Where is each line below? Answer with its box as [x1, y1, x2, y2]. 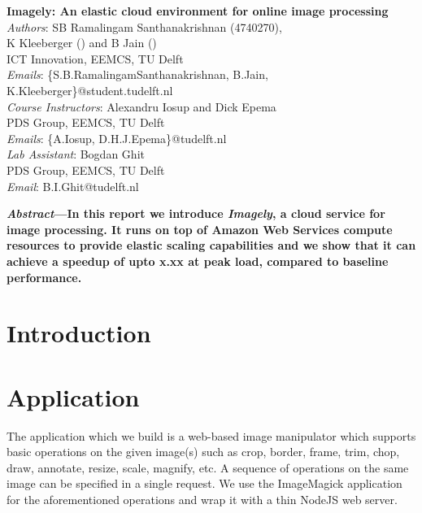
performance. [7, 268, 82, 285]
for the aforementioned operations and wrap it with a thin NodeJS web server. [7, 490, 398, 507]
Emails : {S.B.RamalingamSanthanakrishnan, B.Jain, [7, 66, 268, 83]
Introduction [7, 316, 151, 350]
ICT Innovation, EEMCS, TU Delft [7, 50, 184, 67]
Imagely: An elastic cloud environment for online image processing [7, 2, 389, 19]
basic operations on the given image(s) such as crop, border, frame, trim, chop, [7, 443, 400, 460]
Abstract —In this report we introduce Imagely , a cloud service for [7, 205, 385, 222]
